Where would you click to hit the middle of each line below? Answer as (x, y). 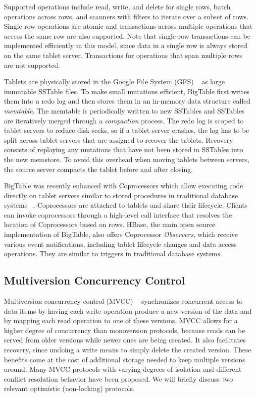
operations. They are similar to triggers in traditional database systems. (113, 254)
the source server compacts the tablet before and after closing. (99, 169)
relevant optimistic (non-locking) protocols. (69, 388)
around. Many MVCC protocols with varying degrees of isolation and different (123, 369)
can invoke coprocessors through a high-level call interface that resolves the (118, 214)
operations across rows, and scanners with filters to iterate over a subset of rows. (126, 16)
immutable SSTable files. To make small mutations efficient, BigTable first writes (127, 91)
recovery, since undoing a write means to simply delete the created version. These (128, 350)
